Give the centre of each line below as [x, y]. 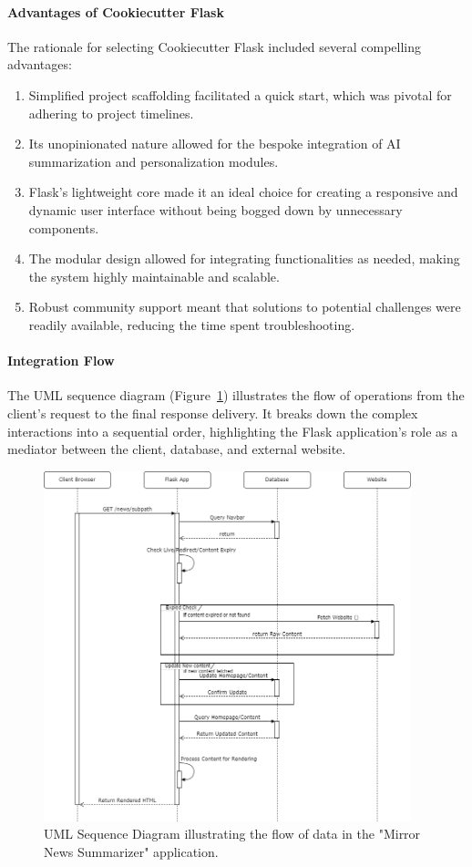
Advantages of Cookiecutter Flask [116, 11]
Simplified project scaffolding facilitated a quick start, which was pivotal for [240, 94]
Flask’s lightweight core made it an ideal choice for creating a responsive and [243, 192]
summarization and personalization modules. [154, 161]
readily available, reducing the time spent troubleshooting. [192, 324]
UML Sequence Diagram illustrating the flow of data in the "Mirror [232, 834]
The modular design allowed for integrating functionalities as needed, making [244, 258]
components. [64, 227]
